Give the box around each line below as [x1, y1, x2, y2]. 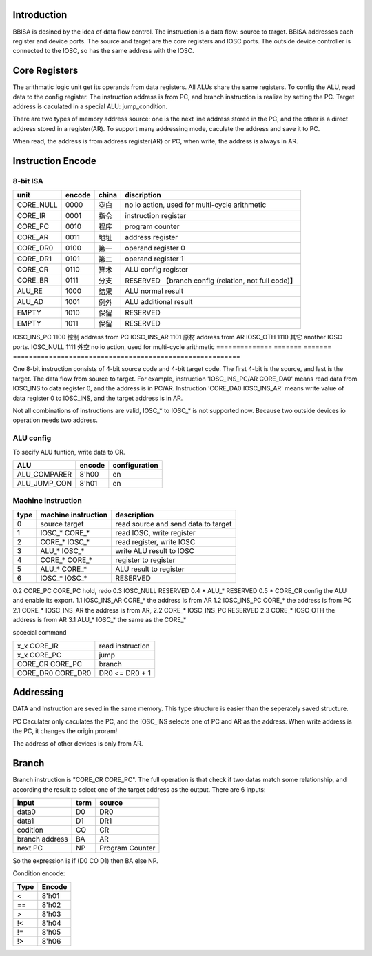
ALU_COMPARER [17, 469, 72, 479]
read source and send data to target [115, 519, 232, 528]
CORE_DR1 [17, 254, 52, 263]
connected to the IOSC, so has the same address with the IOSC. [12, 47, 194, 55]
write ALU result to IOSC [115, 546, 195, 555]
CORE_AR [17, 232, 49, 242]
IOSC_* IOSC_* [40, 573, 87, 583]
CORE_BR [17, 276, 49, 286]
